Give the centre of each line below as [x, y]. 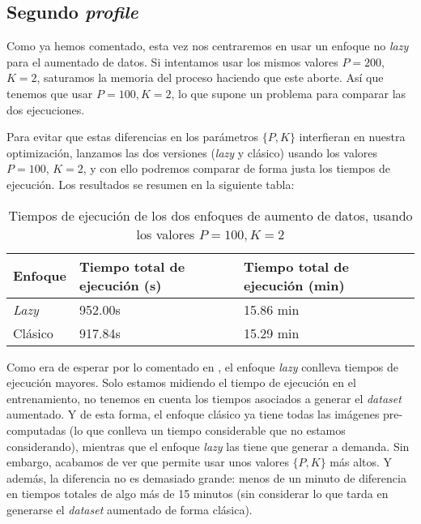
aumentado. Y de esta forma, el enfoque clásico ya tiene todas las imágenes [193, 414]
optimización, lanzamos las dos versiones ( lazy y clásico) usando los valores [192, 152]
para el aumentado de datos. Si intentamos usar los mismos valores [172, 61]
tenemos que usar [50, 93]
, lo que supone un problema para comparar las [289, 93]
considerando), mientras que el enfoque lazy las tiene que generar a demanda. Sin [208, 446]
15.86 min [271, 309]
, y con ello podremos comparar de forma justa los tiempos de [236, 168]
